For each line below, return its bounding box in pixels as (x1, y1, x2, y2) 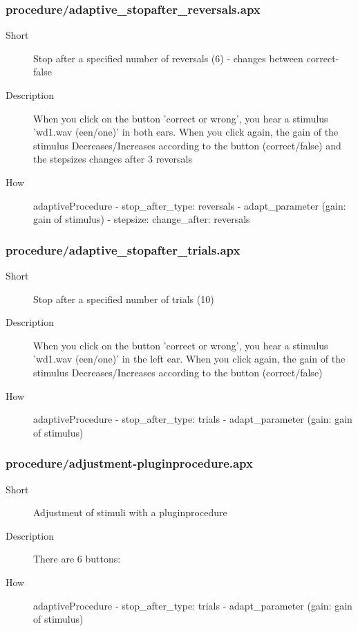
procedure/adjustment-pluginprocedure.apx (6, 455, 253, 472)
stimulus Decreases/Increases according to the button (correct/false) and (33, 138, 341, 152)
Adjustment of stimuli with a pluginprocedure (33, 505, 227, 520)
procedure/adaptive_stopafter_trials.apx (6, 241, 241, 258)
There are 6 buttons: (33, 551, 121, 566)
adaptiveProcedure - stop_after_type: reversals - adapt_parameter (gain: (33, 198, 346, 212)
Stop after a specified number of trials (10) (33, 291, 214, 306)
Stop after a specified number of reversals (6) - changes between (33, 51, 303, 65)
